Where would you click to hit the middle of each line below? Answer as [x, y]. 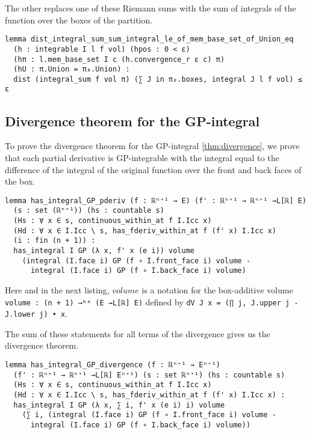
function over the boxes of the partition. [79, 20]
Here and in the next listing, [57, 289]
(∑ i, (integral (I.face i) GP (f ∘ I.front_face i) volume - [149, 415]
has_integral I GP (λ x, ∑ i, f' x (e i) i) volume [119, 405]
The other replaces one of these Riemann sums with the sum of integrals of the [150, 8]
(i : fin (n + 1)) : [54, 241]
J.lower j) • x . [36, 313]
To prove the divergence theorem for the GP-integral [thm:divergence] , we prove [152, 146]
